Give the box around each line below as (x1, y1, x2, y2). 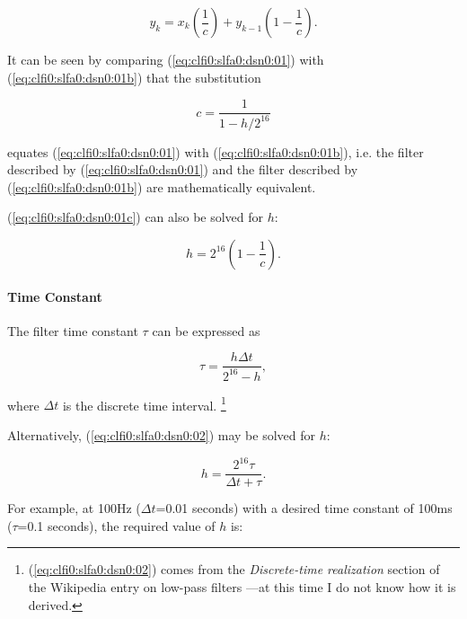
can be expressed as (152, 321, 260, 340)
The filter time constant (7, 321, 138, 340)
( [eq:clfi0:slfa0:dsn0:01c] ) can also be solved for (7, 208, 264, 226)
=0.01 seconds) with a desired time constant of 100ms (155, 499, 453, 517)
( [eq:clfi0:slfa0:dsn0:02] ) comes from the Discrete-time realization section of (28, 560, 440, 579)
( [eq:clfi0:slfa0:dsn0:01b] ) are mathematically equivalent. (7, 177, 316, 196)
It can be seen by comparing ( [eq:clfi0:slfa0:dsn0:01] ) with (7, 50, 324, 68)
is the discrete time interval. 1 (62, 393, 226, 414)
